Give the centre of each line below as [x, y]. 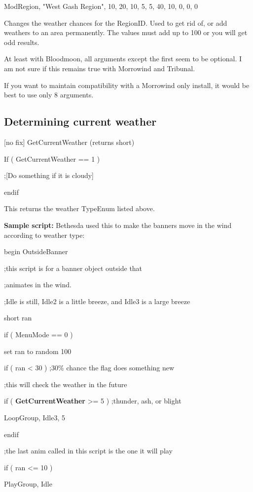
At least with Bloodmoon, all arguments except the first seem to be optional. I [123, 59]
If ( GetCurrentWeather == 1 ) [52, 158]
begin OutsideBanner [36, 251]
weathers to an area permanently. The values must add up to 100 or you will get [126, 32]
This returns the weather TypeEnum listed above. [79, 208]
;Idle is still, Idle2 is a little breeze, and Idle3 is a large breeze [97, 301]
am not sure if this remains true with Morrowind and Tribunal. [100, 68]
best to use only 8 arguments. [49, 95]
